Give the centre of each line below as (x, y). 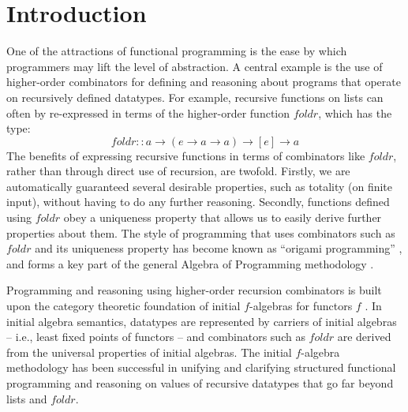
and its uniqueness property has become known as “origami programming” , (219, 248)
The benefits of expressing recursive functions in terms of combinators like (186, 155)
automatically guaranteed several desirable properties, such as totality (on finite (200, 186)
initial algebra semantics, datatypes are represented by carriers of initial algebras (202, 321)
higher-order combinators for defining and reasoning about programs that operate (204, 82)
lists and (27, 398)
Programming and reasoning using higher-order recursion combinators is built (194, 290)
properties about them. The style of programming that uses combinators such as (201, 232)
